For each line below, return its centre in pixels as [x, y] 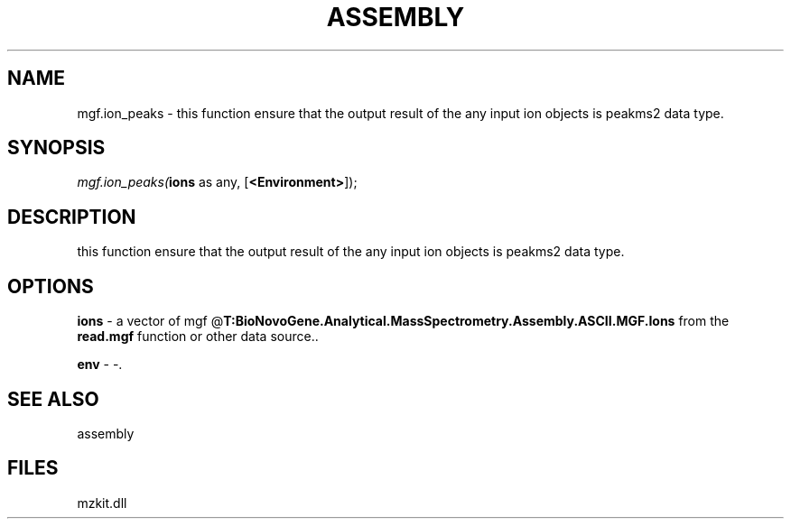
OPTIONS [51, 286]
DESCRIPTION [72, 217]
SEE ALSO [53, 399]
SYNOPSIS [56, 148]
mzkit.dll [102, 503]
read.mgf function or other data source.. [198, 337]
